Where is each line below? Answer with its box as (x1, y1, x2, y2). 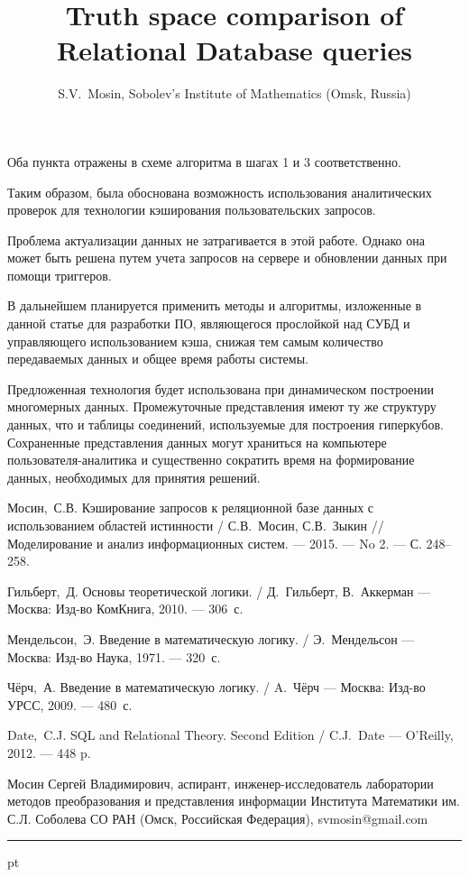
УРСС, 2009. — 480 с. (7, 695, 133, 714)
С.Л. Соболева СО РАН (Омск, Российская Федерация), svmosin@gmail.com (7, 808, 428, 827)
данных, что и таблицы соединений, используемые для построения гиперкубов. (7, 415, 444, 434)
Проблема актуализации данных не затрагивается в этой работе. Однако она (7, 230, 425, 249)
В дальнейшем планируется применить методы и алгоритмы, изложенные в (7, 296, 422, 315)
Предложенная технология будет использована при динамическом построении (7, 379, 435, 398)
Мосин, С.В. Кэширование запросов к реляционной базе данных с (7, 498, 374, 517)
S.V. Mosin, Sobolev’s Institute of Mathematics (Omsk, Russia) (58, 84, 411, 103)
